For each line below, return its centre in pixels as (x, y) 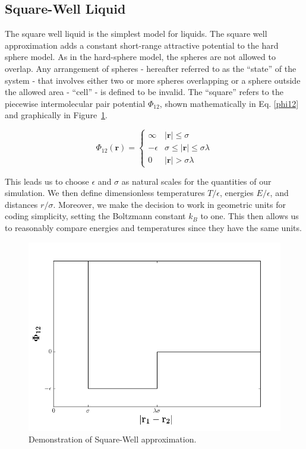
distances (21, 204)
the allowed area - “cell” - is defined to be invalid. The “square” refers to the (144, 92)
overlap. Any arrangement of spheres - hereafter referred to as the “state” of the (151, 68)
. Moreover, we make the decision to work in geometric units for (169, 204)
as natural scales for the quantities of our (196, 181)
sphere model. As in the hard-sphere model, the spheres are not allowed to (140, 57)
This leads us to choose (47, 181)
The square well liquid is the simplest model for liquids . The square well (136, 34)
